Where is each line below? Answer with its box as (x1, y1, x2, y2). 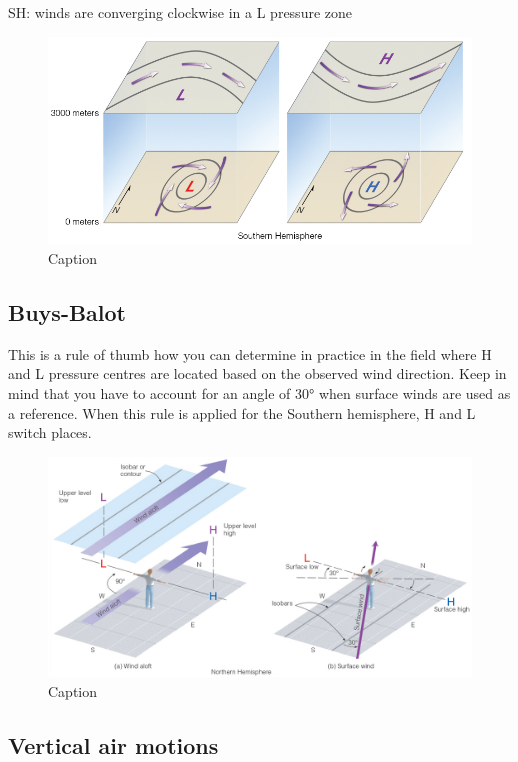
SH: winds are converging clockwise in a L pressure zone (8, 2, 353, 22)
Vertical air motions (8, 729, 219, 760)
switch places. (8, 422, 92, 443)
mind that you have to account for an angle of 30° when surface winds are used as (8, 383, 511, 404)
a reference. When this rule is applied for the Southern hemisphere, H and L (8, 402, 476, 423)
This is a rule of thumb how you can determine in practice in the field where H (8, 343, 492, 364)
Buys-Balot (8, 297, 126, 328)
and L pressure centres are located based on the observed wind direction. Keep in (8, 363, 507, 384)
